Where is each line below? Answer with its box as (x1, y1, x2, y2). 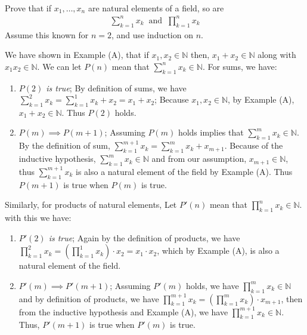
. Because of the (224, 139, 283, 152)
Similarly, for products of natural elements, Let (5, 198, 177, 211)
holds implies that (178, 126, 244, 139)
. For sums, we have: (202, 60, 277, 72)
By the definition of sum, (18, 139, 110, 152)
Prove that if (5, 1, 52, 14)
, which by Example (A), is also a (157, 244, 280, 257)
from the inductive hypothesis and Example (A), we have (18, 305, 228, 318)
